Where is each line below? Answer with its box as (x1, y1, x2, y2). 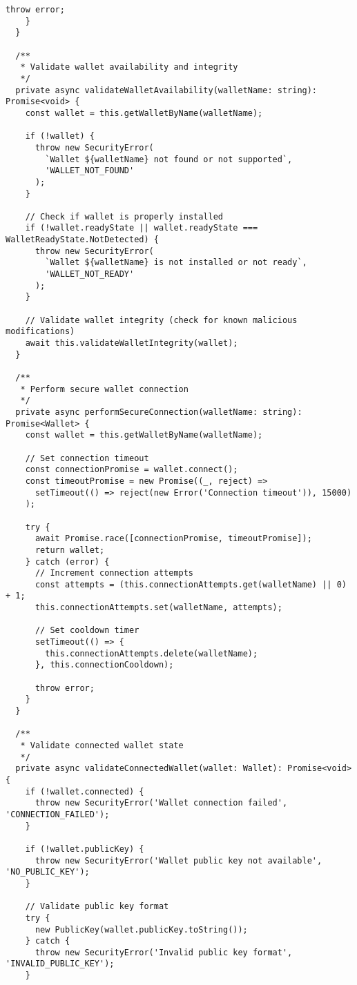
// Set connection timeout (25, 453, 149, 463)
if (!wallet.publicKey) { (25, 843, 144, 854)
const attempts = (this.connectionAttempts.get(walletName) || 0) (35, 579, 347, 589)
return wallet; (35, 545, 105, 555)
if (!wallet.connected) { (25, 786, 144, 797)
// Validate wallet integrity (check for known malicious (25, 315, 298, 325)
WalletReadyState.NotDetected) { (6, 235, 159, 245)
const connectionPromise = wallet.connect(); (25, 465, 238, 475)
